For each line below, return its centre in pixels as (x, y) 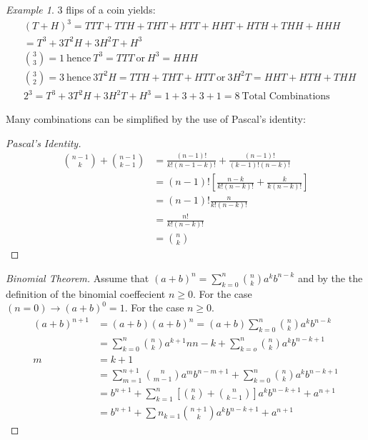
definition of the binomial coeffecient (86, 293)
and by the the (330, 277)
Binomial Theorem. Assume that (78, 277)
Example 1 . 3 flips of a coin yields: (81, 9)
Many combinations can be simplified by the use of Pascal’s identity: (156, 119)
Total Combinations (286, 97)
